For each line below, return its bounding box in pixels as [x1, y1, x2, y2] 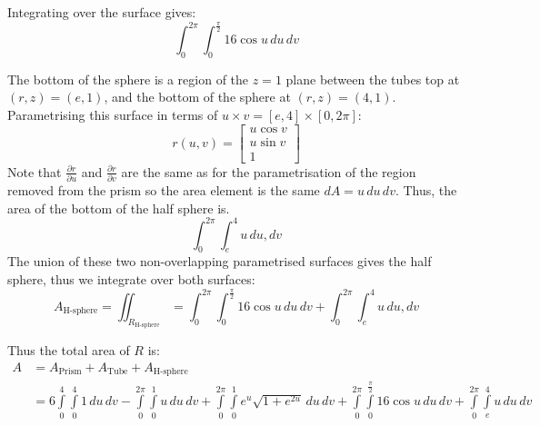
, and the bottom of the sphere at [104, 87, 291, 106]
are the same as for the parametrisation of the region [121, 162, 416, 181]
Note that [7, 162, 62, 181]
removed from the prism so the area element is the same [7, 180, 320, 199]
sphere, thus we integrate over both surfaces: [7, 270, 255, 289]
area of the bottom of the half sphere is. [7, 198, 230, 217]
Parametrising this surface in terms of [7, 104, 218, 124]
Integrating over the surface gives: [7, 3, 196, 21]
